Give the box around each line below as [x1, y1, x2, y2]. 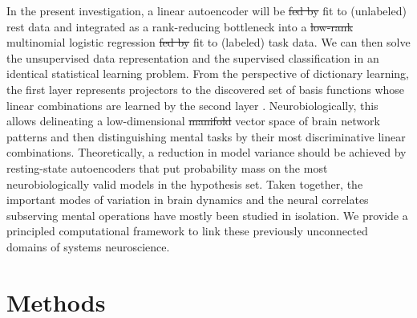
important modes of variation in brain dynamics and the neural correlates [6, 191, 369, 208]
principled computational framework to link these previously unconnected [6, 222, 368, 239]
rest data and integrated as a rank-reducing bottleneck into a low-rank [6, 18, 354, 35]
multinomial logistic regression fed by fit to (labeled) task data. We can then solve [6, 34, 411, 51]
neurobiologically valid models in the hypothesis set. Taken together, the [6, 175, 363, 192]
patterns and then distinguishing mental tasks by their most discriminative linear [6, 128, 406, 145]
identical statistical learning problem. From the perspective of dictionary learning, [6, 65, 409, 82]
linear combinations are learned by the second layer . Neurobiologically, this [6, 96, 379, 113]
